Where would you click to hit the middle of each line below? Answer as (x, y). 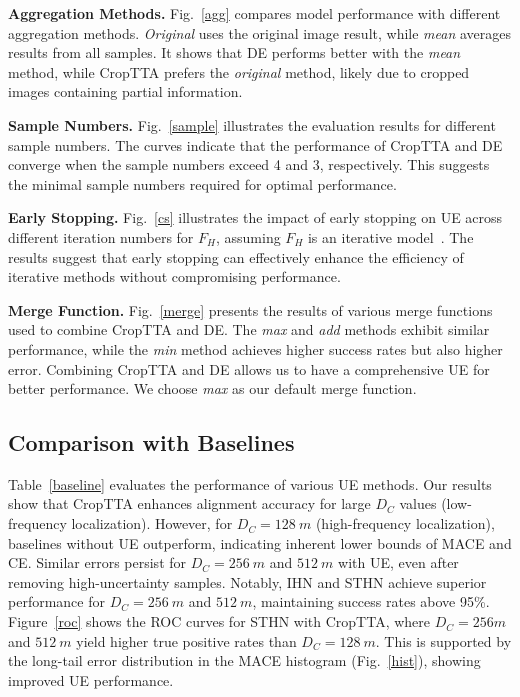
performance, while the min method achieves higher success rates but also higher (255, 348)
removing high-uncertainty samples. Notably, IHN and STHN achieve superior (247, 581)
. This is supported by (443, 640)
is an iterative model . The (390, 236)
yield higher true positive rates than (186, 640)
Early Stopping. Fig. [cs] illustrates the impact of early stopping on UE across (255, 217)
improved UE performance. (91, 679)
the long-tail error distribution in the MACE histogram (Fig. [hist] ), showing (244, 660)
